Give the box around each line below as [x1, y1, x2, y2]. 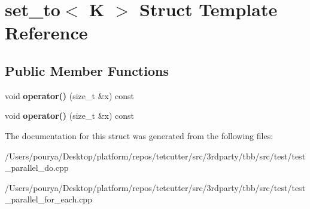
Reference [5, 20, 88, 45]
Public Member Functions [5, 61, 169, 79]
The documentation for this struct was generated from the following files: [5, 129, 273, 142]
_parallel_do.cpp [5, 161, 69, 174]
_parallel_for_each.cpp [5, 193, 92, 205]
